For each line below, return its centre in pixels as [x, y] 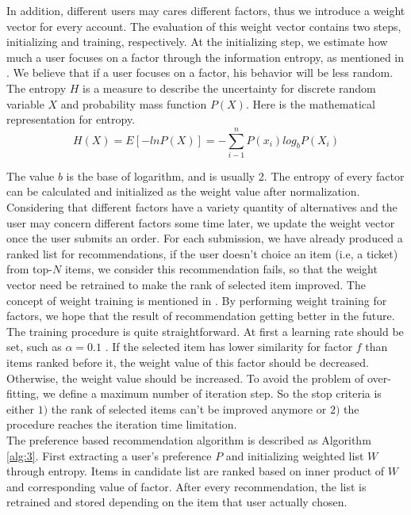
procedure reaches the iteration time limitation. [122, 424]
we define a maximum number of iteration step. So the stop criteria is [212, 393]
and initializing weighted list [295, 455]
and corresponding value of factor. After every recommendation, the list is [186, 486]
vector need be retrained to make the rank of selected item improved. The [186, 285]
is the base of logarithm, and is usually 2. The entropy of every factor [235, 175]
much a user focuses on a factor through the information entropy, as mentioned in [205, 57]
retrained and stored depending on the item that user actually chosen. [177, 502]
